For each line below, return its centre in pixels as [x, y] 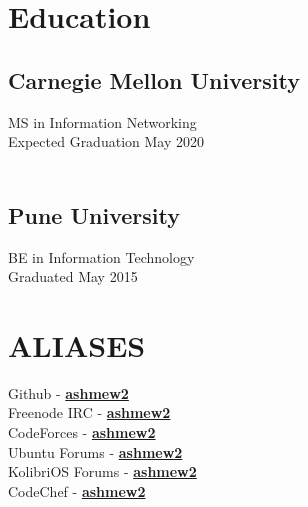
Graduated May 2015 [73, 276]
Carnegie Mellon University [154, 79]
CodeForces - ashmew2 [82, 432]
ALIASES [77, 344]
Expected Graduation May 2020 [106, 141]
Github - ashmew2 [68, 392]
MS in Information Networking [102, 121]
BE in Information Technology [101, 256]
